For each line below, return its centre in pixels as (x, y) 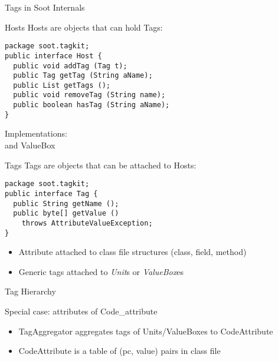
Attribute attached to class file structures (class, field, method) (133, 252)
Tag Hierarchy (30, 291)
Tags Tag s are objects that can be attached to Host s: (101, 165)
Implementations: (36, 133)
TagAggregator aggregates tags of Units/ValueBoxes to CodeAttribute (146, 331)
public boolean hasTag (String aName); (91, 105)
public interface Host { (53, 56)
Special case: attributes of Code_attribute (81, 311)
